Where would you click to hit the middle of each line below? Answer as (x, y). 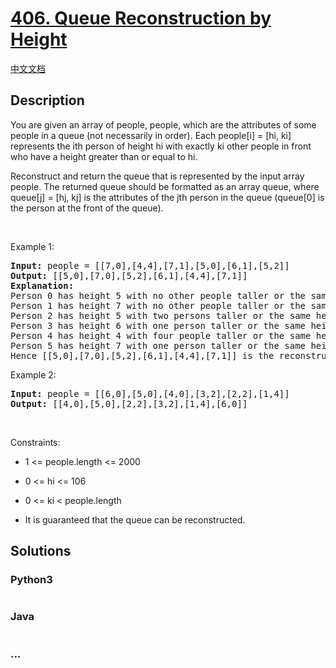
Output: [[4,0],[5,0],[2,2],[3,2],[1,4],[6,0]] (129, 403)
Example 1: (32, 246)
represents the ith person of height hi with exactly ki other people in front (161, 146)
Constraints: (35, 442)
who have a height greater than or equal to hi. (104, 156)
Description (47, 100)
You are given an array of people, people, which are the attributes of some (163, 124)
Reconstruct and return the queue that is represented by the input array (157, 176)
